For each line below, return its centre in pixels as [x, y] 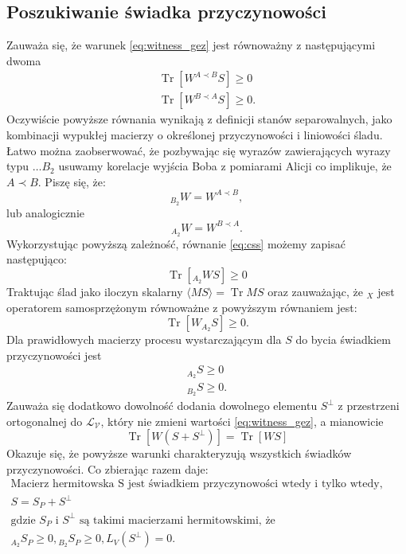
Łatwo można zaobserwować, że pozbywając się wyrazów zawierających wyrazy [199, 150]
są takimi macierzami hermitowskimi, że [177, 520]
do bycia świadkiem [343, 339]
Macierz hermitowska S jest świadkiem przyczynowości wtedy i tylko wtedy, [197, 484]
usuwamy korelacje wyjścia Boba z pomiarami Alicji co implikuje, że [225, 166]
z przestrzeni [369, 406]
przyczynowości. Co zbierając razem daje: [107, 468]
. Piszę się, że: [72, 181]
